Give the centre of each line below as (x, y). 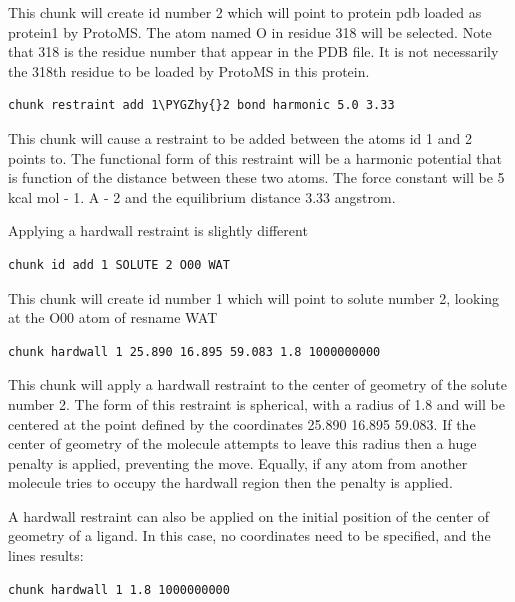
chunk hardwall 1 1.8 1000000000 (119, 589)
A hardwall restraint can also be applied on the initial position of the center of (249, 515)
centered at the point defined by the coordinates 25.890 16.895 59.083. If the (242, 423)
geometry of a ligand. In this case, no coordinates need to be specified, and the (249, 535)
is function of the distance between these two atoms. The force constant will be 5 (256, 177)
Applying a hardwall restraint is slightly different (158, 230)
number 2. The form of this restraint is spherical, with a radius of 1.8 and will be (256, 403)
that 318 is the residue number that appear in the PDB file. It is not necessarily (253, 51)
